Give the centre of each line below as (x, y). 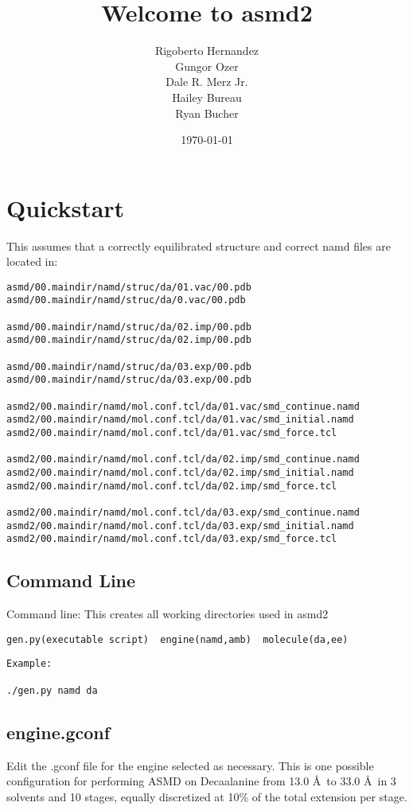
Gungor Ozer (207, 66)
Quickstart (66, 207)
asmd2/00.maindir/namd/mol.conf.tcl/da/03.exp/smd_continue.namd (183, 512)
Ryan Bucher (207, 113)
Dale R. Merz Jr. (207, 82)
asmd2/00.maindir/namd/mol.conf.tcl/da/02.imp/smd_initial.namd (180, 473)
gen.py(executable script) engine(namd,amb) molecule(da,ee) (177, 639)
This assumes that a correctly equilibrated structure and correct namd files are (199, 245)
